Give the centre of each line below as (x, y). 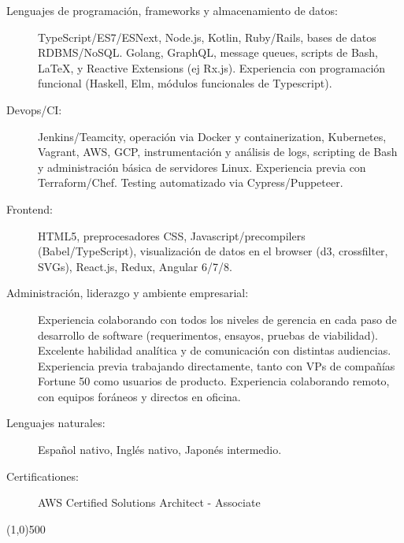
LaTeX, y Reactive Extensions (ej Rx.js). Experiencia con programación (212, 67)
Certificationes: (43, 476)
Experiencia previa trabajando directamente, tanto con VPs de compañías (217, 365)
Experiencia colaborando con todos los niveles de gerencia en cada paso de (217, 319)
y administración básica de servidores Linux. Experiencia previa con (202, 167)
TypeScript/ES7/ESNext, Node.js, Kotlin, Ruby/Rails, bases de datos (207, 37)
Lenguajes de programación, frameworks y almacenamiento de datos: (172, 10)
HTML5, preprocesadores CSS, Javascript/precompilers (172, 235)
